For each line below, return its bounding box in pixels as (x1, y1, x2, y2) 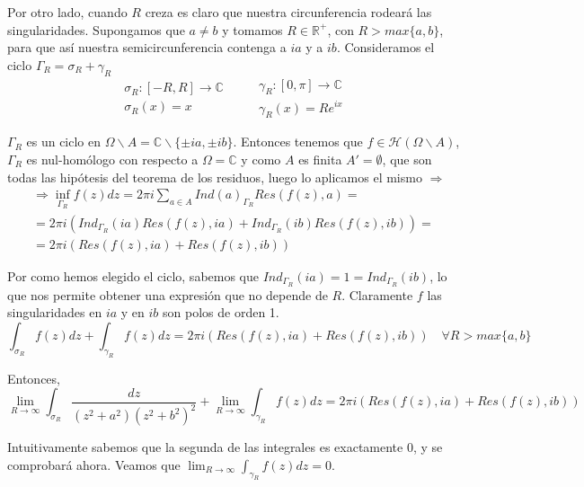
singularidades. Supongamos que (7, 20, 185, 39)
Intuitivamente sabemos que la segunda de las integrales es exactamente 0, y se (7, 438, 443, 456)
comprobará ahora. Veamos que (7, 455, 181, 474)
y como (241, 149, 281, 168)
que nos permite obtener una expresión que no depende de (7, 285, 328, 304)
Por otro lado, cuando (7, 3, 128, 21)
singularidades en (7, 303, 102, 322)
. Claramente (341, 285, 413, 304)
